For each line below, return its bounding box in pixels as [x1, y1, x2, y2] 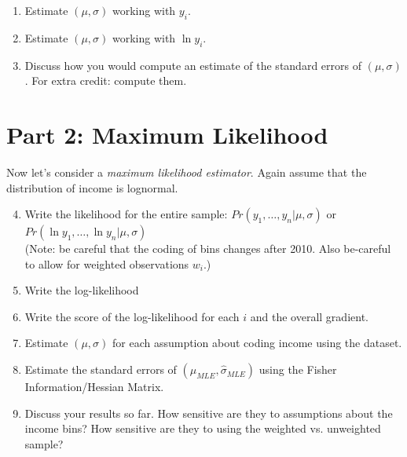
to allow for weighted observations [24, 255, 189, 272]
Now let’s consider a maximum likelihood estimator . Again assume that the [6, 163, 367, 180]
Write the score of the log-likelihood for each [24, 308, 240, 324]
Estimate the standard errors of [24, 361, 177, 378]
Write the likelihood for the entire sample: [24, 206, 228, 222]
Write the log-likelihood [24, 282, 139, 298]
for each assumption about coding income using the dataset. [112, 335, 402, 351]
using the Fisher [258, 361, 337, 378]
